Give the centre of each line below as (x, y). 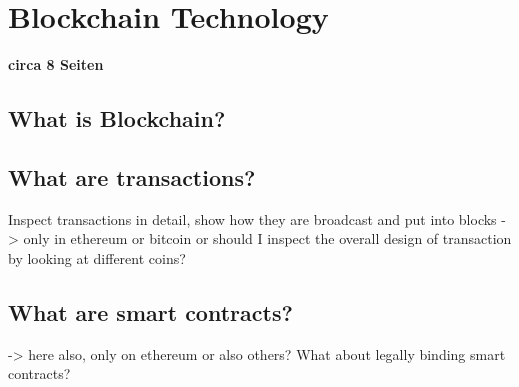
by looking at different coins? (97, 257)
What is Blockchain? (117, 118)
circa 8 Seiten (56, 64)
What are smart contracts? (150, 311)
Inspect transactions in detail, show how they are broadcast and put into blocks (252, 218)
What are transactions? (132, 176)
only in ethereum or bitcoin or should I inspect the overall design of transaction (267, 238)
